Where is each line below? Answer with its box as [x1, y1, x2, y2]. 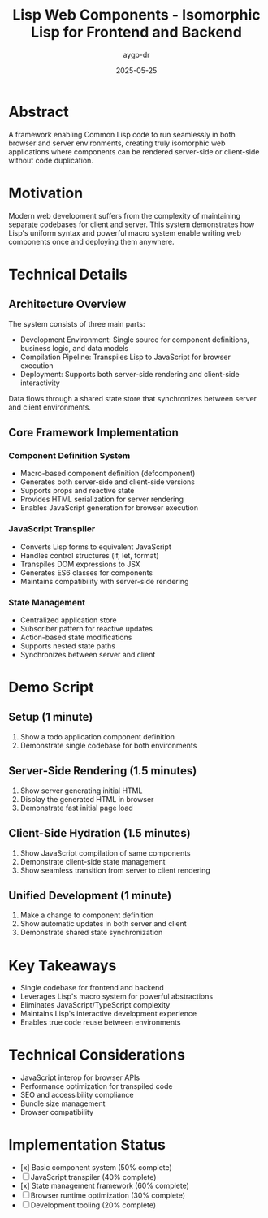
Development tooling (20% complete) [30, 1200, 157, 1210]
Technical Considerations [8, 1046, 185, 1064]
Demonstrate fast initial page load [19, 803, 134, 813]
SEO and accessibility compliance [19, 1090, 134, 1100]
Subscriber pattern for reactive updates [19, 623, 153, 633]
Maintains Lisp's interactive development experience [19, 1009, 197, 1019]
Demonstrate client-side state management [19, 856, 166, 866]
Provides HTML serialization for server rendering [19, 494, 184, 505]
